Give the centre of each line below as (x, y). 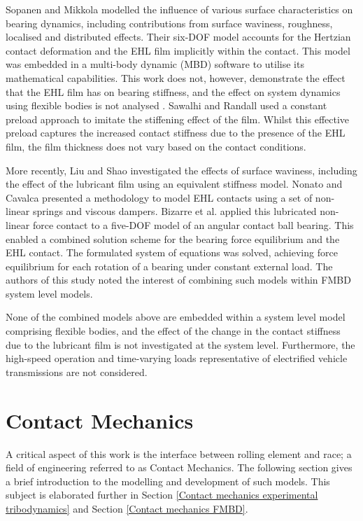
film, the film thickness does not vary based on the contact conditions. (156, 146)
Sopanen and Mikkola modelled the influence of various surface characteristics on (179, 9)
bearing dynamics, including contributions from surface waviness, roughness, (169, 23)
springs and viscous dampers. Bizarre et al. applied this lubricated (175, 211)
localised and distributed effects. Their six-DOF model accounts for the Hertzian (178, 37)
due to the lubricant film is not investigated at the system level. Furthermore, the (180, 344)
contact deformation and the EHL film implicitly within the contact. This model (178, 50)
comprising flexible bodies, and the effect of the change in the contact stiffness (173, 331)
